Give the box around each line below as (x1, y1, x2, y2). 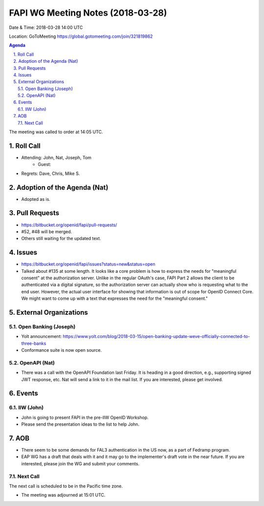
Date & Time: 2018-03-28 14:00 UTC (9, 24, 83, 30)
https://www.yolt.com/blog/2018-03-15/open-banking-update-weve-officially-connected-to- (63, 334, 250, 339)
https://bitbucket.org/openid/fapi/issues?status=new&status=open (21, 261, 155, 267)
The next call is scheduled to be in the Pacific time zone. (9, 483, 123, 489)
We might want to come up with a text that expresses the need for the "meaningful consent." (21, 295, 208, 301)
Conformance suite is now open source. (21, 347, 102, 353)
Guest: (38, 162, 51, 168)
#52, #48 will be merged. (21, 228, 72, 235)
